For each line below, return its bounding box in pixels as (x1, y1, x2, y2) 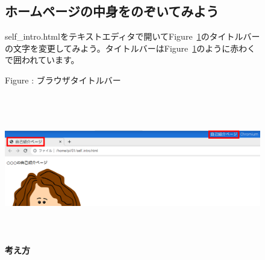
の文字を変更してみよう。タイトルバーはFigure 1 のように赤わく (5, 41, 256, 54)
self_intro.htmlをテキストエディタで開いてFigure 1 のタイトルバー (5, 30, 260, 43)
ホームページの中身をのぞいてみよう (5, 2, 219, 20)
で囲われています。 (5, 53, 79, 66)
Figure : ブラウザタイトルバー (5, 73, 121, 86)
